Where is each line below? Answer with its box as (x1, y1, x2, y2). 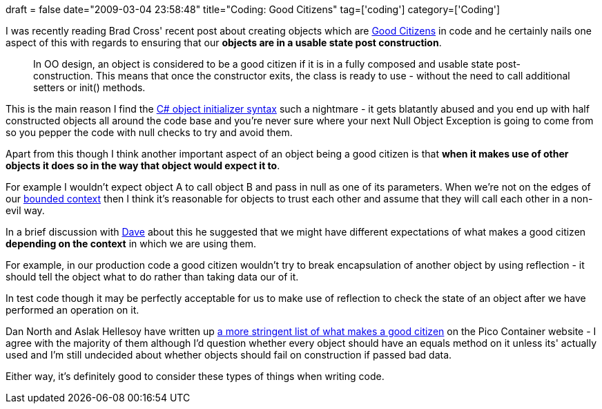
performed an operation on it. (6, 304, 139, 316)
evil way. (6, 204, 45, 216)
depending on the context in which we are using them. (6, 238, 257, 249)
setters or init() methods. (33, 82, 146, 93)
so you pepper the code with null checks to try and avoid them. (6, 126, 293, 138)
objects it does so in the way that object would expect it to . (6, 160, 280, 171)
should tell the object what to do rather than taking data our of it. (6, 271, 299, 283)
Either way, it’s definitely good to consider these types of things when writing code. (6, 370, 385, 382)
